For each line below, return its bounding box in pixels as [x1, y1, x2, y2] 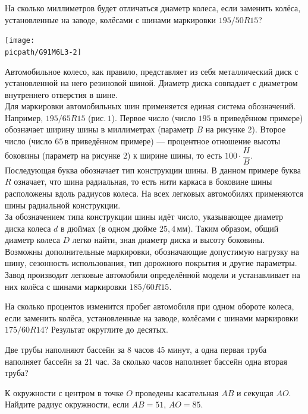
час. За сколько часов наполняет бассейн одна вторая [95, 355, 287, 367]
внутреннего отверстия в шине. [5, 88, 118, 100]
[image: [5, 36, 35, 45]
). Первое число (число [111, 111, 196, 124]
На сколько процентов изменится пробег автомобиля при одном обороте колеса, [5, 300, 294, 312]
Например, [5, 111, 43, 124]
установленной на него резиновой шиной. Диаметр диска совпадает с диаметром [5, 77, 298, 89]
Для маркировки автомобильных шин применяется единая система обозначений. [5, 100, 296, 112]
